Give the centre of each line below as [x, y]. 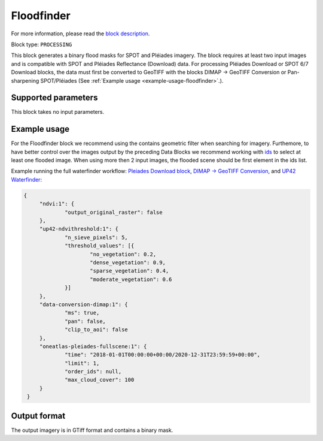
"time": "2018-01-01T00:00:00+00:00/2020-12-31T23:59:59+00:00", [162, 355]
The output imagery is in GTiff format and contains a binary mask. [92, 430]
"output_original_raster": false [114, 212]
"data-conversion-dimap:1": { [83, 304]
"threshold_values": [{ [100, 246]
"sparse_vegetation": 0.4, [129, 271]
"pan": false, [85, 321]
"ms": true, [82, 313]
